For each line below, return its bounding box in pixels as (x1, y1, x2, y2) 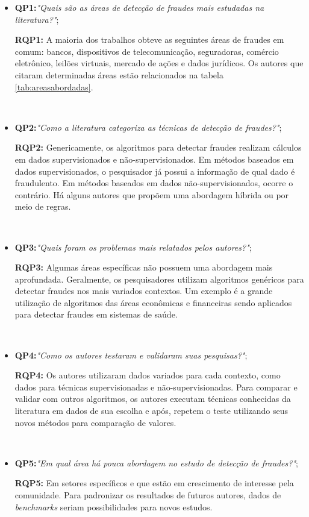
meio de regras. (14, 200, 71, 213)
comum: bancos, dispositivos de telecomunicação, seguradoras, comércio (14, 45, 279, 57)
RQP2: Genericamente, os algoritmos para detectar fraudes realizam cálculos (14, 141, 302, 154)
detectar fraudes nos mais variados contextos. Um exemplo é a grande (14, 284, 273, 297)
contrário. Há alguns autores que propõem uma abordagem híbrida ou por (14, 188, 289, 201)
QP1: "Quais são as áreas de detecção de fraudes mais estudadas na (14, 1, 264, 13)
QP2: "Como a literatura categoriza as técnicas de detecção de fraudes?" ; (14, 121, 282, 133)
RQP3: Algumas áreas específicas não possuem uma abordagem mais (14, 261, 273, 274)
